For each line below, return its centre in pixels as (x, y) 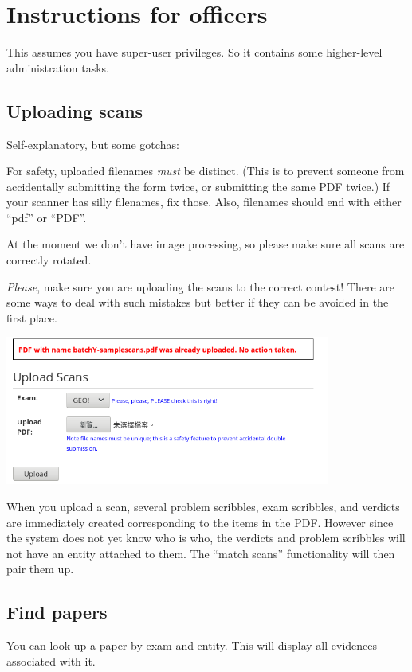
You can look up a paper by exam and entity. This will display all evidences (192, 645)
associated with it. (51, 660)
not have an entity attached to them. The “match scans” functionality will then (201, 553)
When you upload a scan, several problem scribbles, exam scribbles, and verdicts (203, 506)
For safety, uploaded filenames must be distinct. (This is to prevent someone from (206, 171)
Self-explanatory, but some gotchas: (93, 144)
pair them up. (40, 569)
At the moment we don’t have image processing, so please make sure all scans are (206, 244)
